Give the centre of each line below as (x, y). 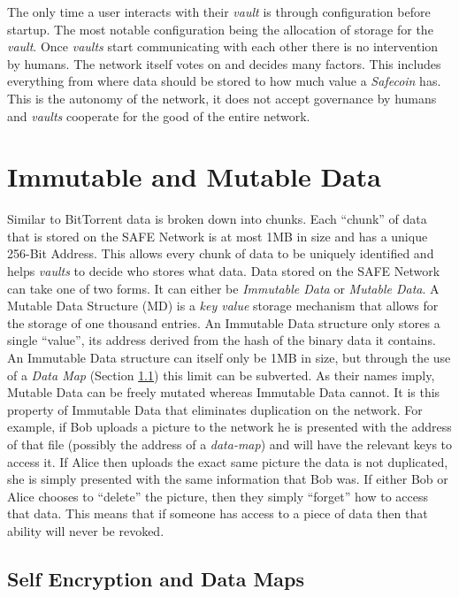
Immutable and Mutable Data (194, 176)
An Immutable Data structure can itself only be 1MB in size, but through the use (229, 358)
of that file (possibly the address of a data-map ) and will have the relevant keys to (230, 444)
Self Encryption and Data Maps (156, 578)
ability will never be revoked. (86, 530)
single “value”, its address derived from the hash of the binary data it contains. (222, 340)
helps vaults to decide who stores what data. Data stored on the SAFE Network (224, 271)
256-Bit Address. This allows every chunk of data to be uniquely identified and (221, 253)
